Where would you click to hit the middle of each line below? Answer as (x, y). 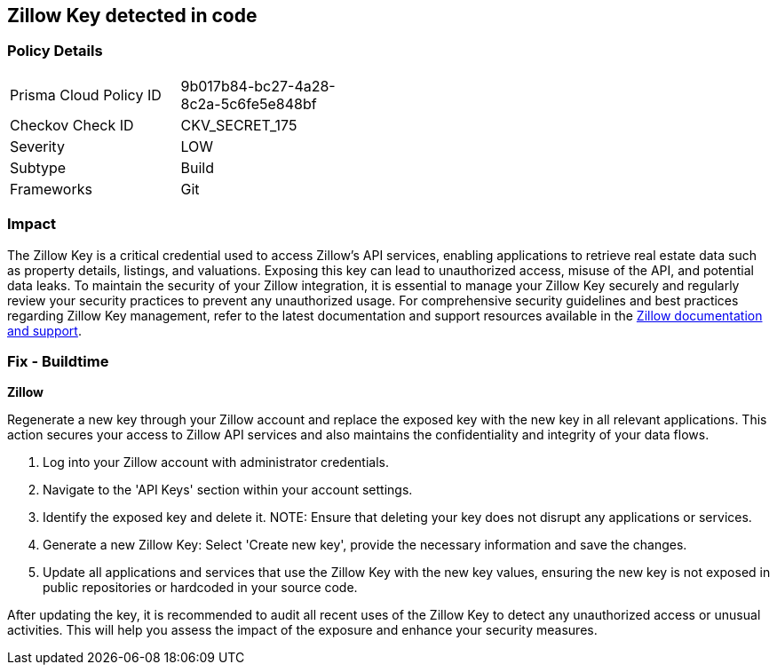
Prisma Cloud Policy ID (86, 95)
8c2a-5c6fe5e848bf (249, 103)
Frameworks (51, 189)
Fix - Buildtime (58, 361)
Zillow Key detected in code (132, 16)
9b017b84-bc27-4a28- (258, 86)
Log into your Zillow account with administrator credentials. (216, 462)
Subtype (38, 167)
